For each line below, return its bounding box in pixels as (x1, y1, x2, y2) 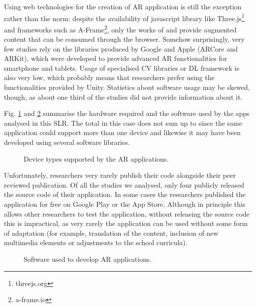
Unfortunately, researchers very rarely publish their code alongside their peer (4, 170, 236, 180)
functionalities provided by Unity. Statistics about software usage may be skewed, (4, 82, 250, 92)
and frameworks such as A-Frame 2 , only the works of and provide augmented (4, 23, 237, 34)
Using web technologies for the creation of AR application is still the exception (4, 1, 242, 11)
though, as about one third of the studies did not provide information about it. (4, 91, 243, 102)
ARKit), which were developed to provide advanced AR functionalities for (4, 53, 227, 63)
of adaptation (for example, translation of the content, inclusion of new (4, 227, 219, 238)
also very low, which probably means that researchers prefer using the (4, 72, 215, 83)
